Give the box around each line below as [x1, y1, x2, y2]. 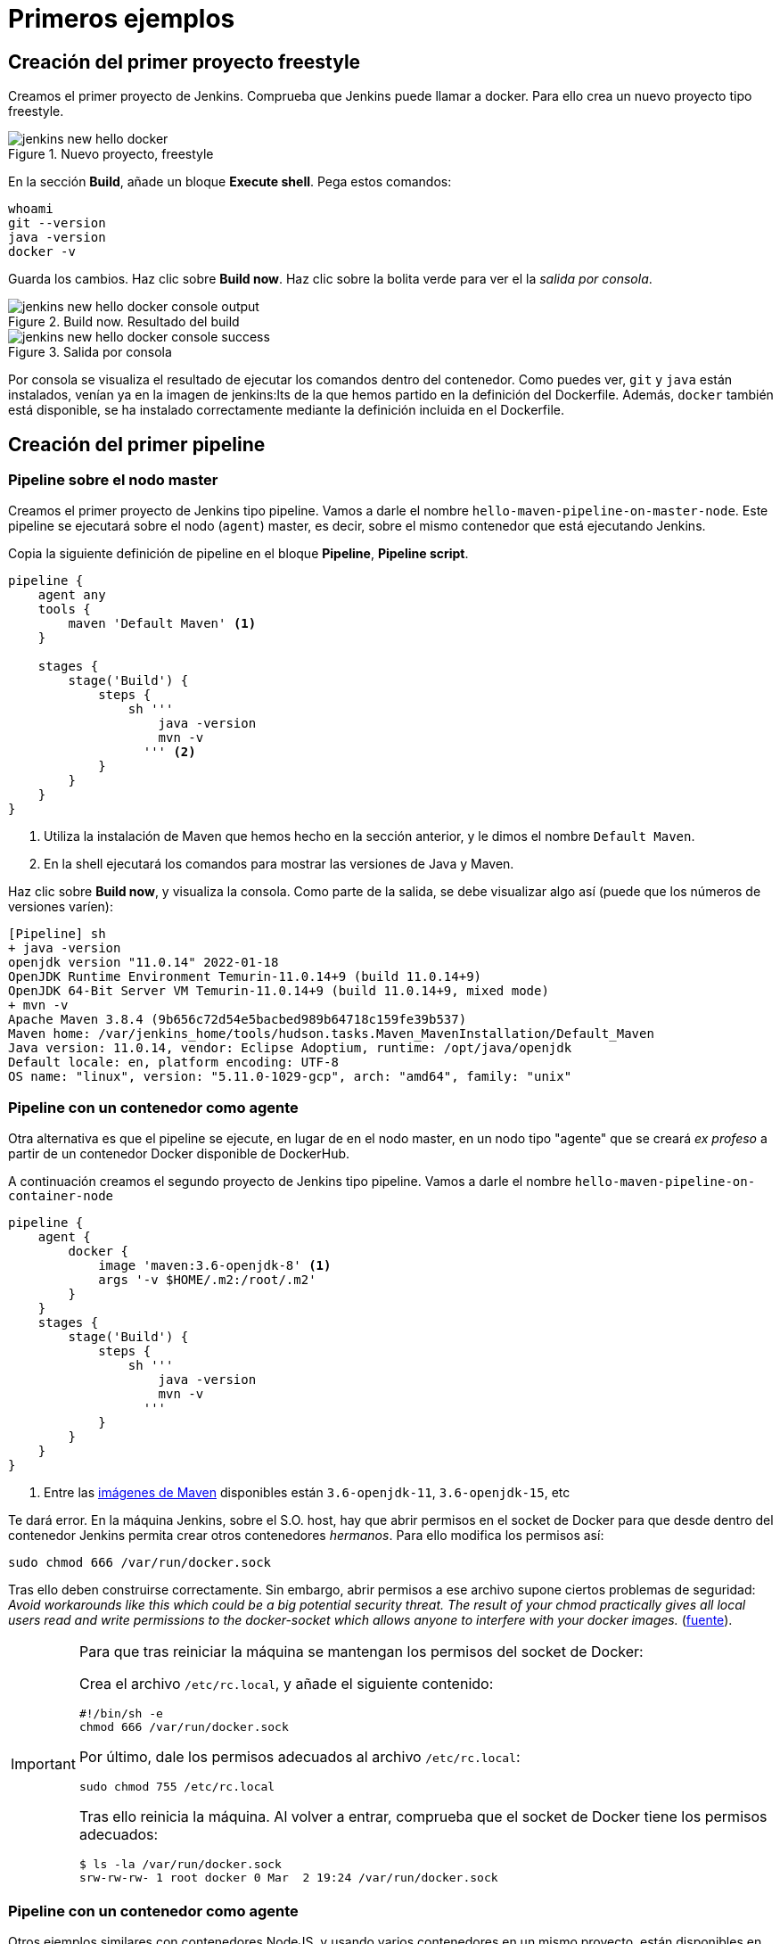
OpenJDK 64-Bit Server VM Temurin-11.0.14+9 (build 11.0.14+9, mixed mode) [8, 984, 549, 999]
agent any [37, 588, 106, 603]
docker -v [8, 244, 76, 259]
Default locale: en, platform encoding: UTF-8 [8, 1055, 339, 1070]
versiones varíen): [8, 899, 113, 915]
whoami [8, 202, 53, 217]
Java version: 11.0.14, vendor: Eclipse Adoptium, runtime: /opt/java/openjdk [8, 1041, 572, 1056]
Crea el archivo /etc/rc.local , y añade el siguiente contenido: [78, 1675, 494, 1693]
